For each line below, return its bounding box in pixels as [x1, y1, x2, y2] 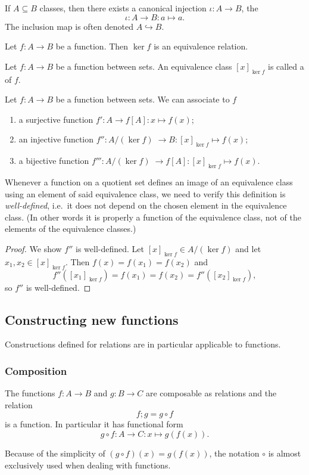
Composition [5, 363, 67, 378]
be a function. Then [55, 40, 129, 52]
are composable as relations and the [146, 387, 277, 399]
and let [235, 242, 261, 254]
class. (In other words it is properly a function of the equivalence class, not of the [5, 210, 301, 223]
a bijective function [18, 154, 89, 167]
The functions [5, 387, 55, 399]
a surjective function [18, 113, 93, 125]
